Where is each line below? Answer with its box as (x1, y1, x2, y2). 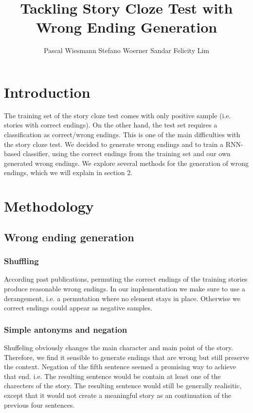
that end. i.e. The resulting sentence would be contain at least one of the (4, 371, 221, 381)
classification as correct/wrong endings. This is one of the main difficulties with (4, 129, 240, 140)
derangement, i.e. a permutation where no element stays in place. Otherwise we (4, 293, 241, 303)
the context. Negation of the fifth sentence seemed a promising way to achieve (4, 361, 236, 372)
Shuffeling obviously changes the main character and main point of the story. (4, 342, 233, 352)
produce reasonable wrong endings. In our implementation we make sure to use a (4, 283, 245, 293)
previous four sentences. (4, 399, 75, 410)
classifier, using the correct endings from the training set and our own (22, 148, 231, 159)
